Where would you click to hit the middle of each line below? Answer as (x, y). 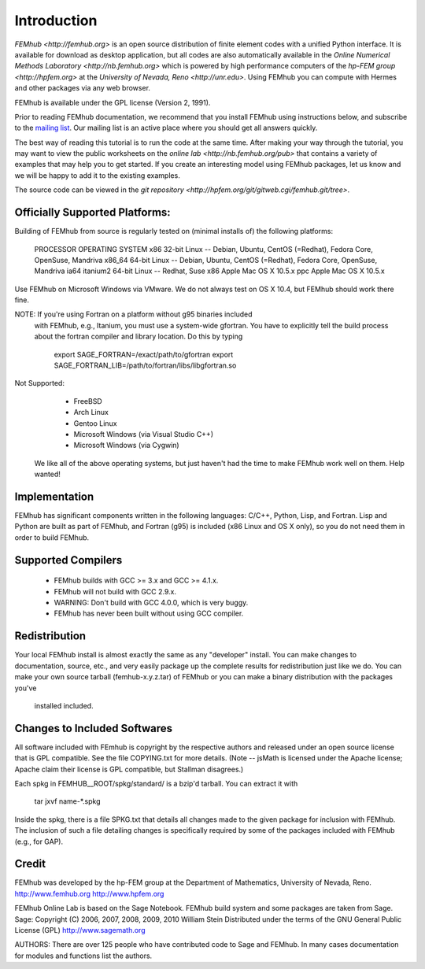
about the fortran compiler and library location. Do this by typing (139, 337)
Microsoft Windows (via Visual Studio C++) (144, 434)
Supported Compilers (68, 560)
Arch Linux (91, 412)
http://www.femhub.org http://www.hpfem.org (89, 893)
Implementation (54, 496)
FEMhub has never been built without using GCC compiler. (149, 613)
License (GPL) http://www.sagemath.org (80, 930)
